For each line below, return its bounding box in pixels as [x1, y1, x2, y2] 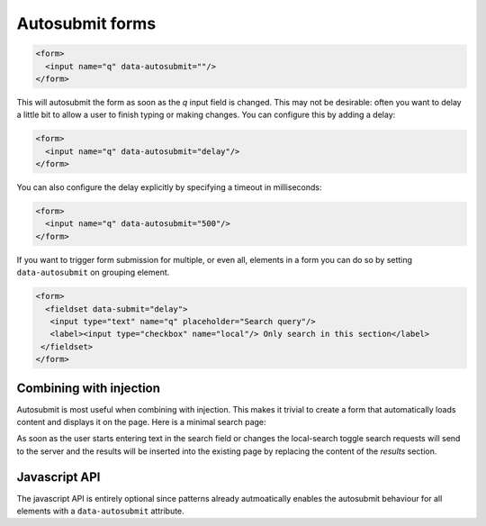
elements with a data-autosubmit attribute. [16, 505, 184, 517]
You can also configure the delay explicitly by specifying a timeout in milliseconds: [16, 182, 322, 193]
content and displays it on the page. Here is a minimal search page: [16, 417, 266, 428]
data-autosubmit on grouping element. [16, 267, 170, 278]
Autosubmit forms [16, 14, 157, 33]
